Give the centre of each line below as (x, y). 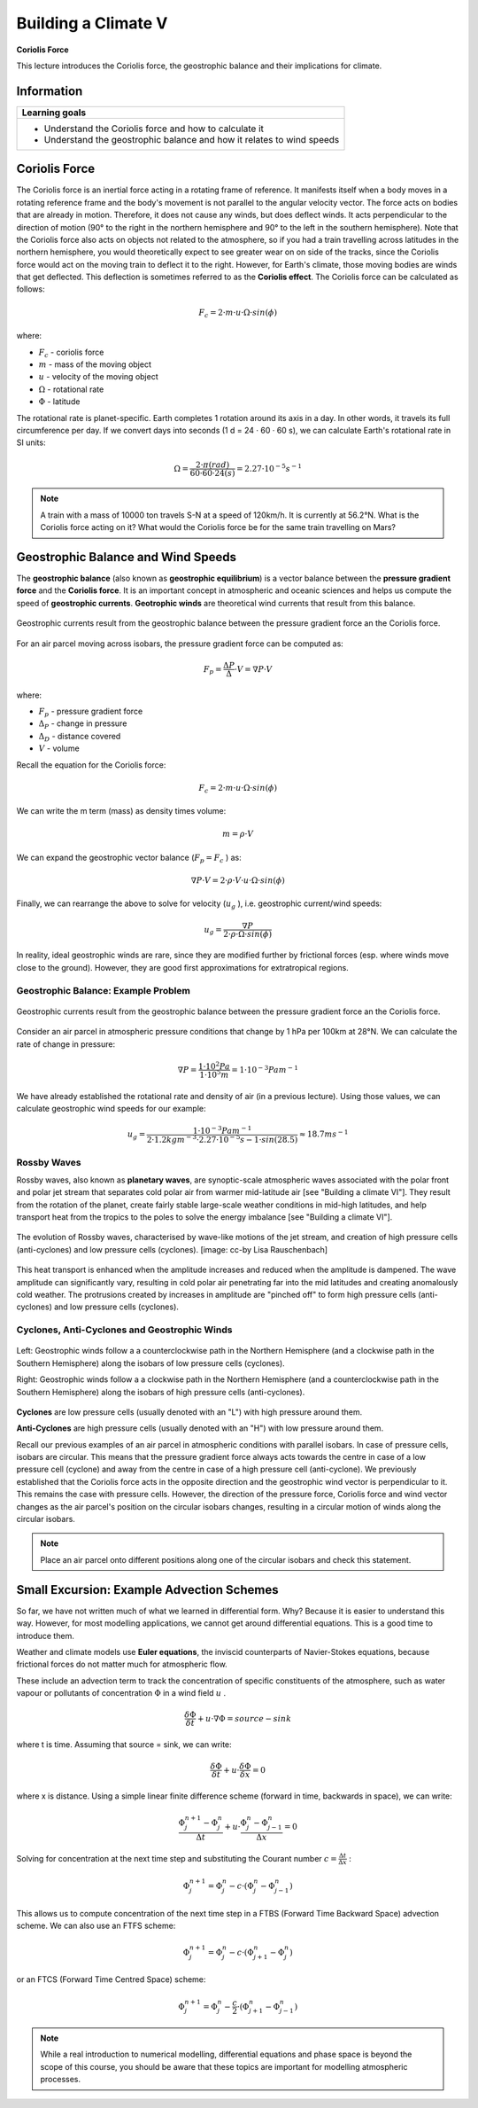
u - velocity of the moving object (98, 377)
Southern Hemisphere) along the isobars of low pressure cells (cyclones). (150, 1363)
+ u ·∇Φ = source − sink (245, 1718)
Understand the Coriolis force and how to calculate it (154, 129)
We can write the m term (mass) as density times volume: (121, 811)
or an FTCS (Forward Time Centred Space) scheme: (111, 1979)
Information (50, 91)
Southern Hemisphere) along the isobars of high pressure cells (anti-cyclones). (161, 1392)
